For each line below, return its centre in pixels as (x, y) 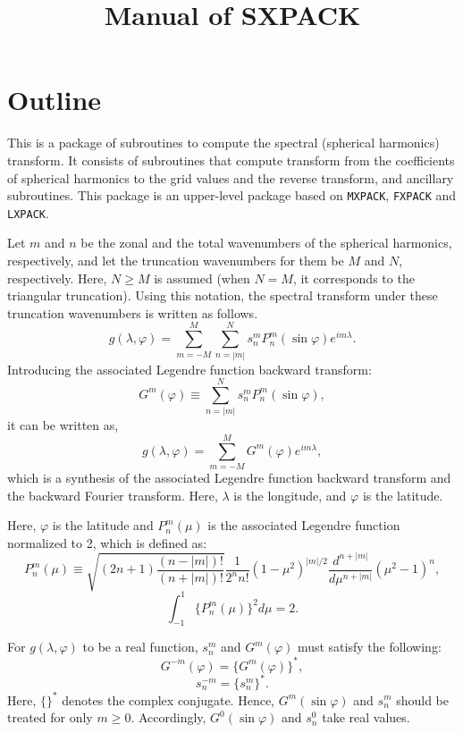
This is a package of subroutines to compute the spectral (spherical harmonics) (223, 143)
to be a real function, (140, 647)
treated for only (50, 717)
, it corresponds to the (354, 278)
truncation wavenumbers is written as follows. (133, 312)
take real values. (366, 717)
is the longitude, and (290, 495)
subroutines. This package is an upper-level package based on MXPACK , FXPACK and (232, 195)
